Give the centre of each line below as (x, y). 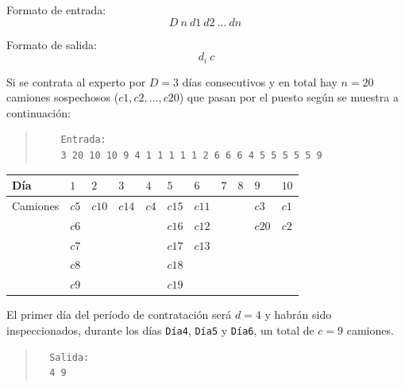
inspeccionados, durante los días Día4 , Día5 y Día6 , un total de (160, 330)
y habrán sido (298, 314)
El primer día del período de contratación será (119, 314)
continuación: (39, 112)
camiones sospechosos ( (63, 97)
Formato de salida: (52, 44)
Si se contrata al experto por (76, 81)
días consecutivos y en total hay (260, 81)
